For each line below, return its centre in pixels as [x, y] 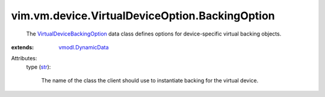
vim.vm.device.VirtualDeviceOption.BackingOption [143, 16]
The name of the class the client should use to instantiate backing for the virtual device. [150, 81]
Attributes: [24, 58]
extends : [23, 47]
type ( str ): [39, 67]
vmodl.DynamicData [84, 47]
